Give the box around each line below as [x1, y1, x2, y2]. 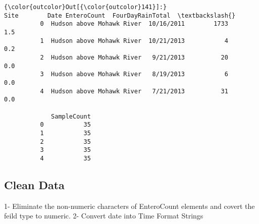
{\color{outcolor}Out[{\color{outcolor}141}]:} [4, 4, 167, 11]
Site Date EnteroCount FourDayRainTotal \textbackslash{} [4, 12, 236, 19]
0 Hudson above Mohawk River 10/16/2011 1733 [40, 20, 228, 28]
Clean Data [4, 177, 65, 192]
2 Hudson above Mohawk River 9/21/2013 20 [40, 53, 228, 61]
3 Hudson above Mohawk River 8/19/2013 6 [40, 71, 228, 78]
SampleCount [51, 113, 91, 120]
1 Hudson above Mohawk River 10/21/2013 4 [40, 37, 228, 44]
